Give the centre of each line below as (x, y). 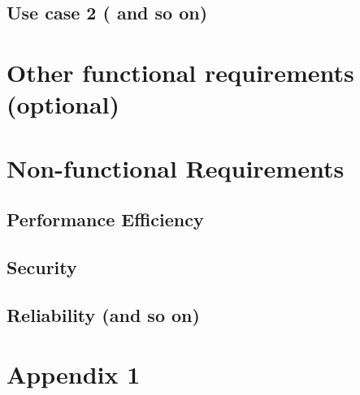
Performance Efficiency (105, 219)
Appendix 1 (74, 374)
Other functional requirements (180, 72)
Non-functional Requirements (176, 167)
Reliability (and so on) (103, 314)
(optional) (63, 104)
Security (42, 266)
